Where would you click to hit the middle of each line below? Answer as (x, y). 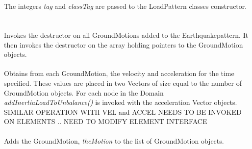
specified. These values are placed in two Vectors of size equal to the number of (123, 83)
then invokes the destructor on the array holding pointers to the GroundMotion (124, 44)
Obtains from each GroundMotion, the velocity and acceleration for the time (119, 73)
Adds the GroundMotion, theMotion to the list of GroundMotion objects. (114, 140)
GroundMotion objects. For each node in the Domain (84, 92)
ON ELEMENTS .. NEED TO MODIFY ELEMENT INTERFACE (106, 121)
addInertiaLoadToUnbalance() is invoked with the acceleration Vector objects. (121, 102)
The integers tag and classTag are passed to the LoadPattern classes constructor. (126, 6)
